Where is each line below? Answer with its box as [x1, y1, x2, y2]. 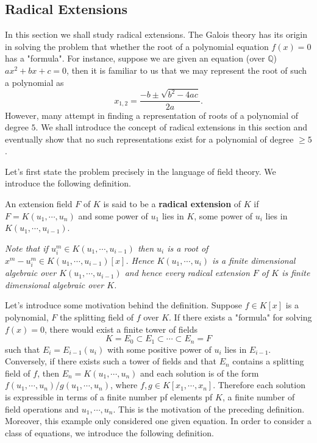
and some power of [78, 209, 148, 222]
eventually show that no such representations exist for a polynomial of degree [5, 132, 294, 145]
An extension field [5, 197, 73, 210]
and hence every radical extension [124, 266, 250, 279]
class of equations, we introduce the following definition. [5, 426, 214, 439]
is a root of [167, 241, 208, 254]
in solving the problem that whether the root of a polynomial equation [5, 40, 269, 52]
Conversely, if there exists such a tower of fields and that [5, 355, 216, 367]
